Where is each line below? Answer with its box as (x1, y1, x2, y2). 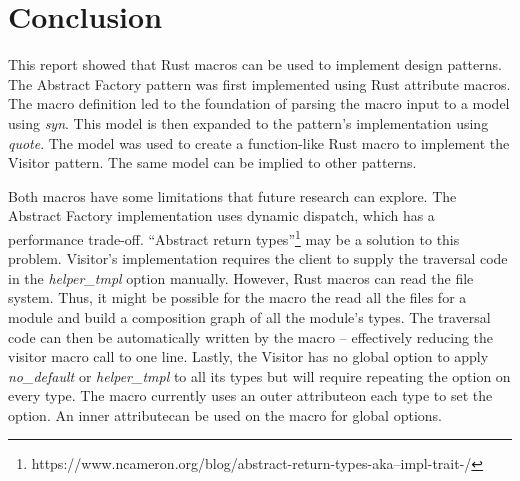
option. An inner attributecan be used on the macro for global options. (8, 404, 442, 425)
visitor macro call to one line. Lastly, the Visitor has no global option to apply (8, 346, 489, 367)
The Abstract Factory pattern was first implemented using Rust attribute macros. (8, 73, 511, 94)
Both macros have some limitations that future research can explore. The (8, 185, 457, 206)
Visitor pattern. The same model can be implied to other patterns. (8, 152, 417, 173)
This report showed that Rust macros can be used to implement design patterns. (8, 54, 502, 75)
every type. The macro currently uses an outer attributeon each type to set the (8, 385, 493, 406)
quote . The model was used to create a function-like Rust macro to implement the (8, 132, 510, 153)
